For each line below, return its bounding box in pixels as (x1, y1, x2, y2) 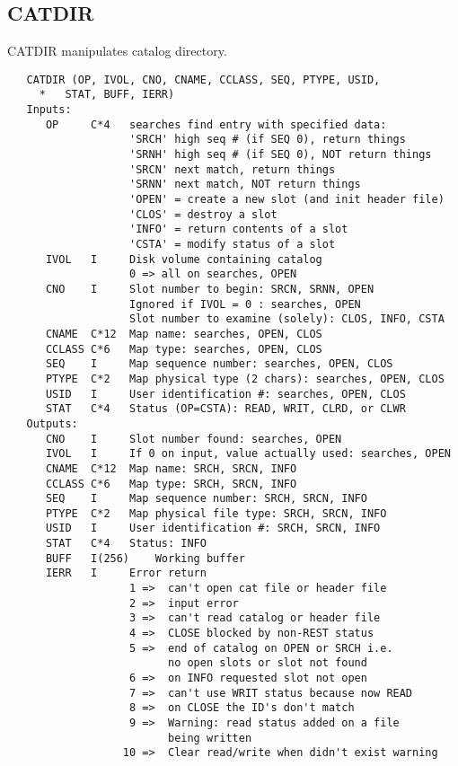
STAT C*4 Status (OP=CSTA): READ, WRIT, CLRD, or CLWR (45, 402, 406, 416)
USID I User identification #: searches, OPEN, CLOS (45, 387, 406, 401)
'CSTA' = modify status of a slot (129, 238, 336, 251)
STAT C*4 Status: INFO (45, 537, 207, 550)
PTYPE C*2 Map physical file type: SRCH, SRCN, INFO (45, 506, 387, 520)
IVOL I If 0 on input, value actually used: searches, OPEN (45, 447, 451, 461)
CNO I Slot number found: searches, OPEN (45, 432, 342, 445)
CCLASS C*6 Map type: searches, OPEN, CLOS (45, 342, 322, 356)
